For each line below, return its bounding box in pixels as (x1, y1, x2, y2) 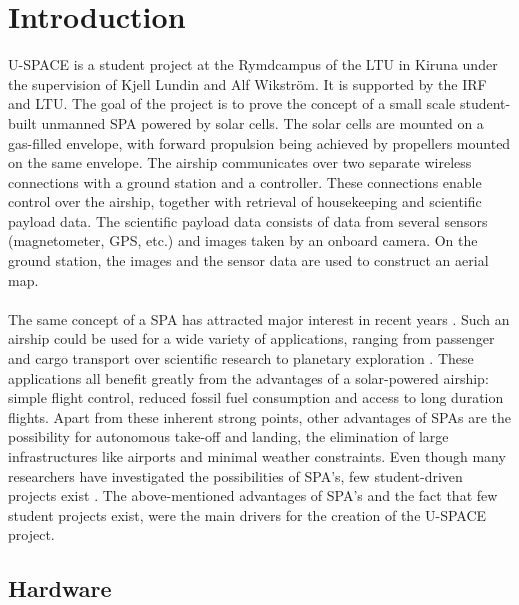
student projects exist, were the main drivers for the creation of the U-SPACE (8, 504, 487, 525)
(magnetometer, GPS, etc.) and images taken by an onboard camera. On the (8, 230, 478, 251)
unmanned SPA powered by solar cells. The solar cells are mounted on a (41, 112, 484, 133)
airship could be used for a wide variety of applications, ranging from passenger (8, 328, 495, 349)
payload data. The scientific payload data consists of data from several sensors (8, 210, 488, 231)
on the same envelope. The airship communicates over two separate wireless (8, 152, 472, 173)
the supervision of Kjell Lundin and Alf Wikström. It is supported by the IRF (8, 73, 487, 94)
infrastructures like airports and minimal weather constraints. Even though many (8, 446, 506, 466)
